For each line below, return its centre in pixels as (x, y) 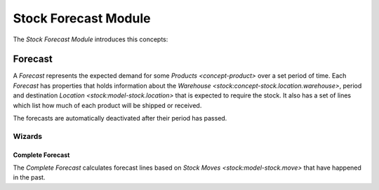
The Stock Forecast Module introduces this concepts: (91, 39)
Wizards (28, 136)
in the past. (29, 177)
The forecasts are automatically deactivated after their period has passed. (120, 118)
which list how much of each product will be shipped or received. (107, 105)
